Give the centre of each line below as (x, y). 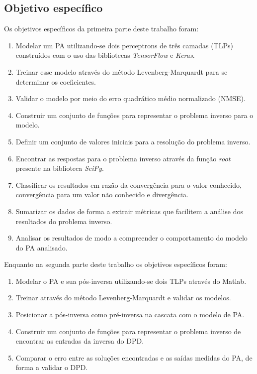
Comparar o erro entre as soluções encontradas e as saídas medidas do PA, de (134, 357)
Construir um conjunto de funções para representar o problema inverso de (128, 331)
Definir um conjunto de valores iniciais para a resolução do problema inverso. (133, 141)
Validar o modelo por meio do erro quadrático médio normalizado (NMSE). (130, 98)
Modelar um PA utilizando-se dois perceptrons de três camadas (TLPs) (124, 45)
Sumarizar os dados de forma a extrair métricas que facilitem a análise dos (129, 211)
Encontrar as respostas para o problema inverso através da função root (123, 158)
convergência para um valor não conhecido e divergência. (102, 194)
